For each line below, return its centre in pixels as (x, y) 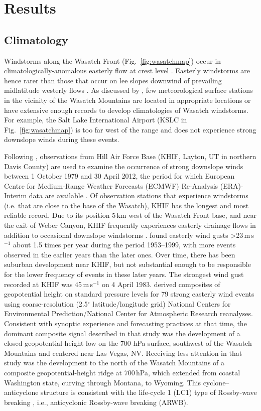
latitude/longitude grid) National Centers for (162, 303)
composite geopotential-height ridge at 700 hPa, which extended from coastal (122, 372)
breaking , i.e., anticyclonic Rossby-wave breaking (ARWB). (96, 402)
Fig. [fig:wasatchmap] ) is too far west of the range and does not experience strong (130, 129)
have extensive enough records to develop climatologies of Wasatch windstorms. (126, 110)
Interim (16, 195)
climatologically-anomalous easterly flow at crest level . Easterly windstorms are (127, 71)
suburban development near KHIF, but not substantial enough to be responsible (127, 264)
